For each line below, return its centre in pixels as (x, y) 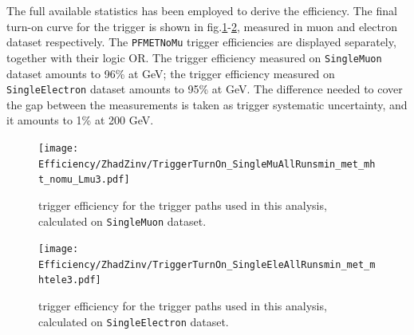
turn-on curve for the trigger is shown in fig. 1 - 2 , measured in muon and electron (202, 26)
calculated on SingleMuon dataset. (122, 221)
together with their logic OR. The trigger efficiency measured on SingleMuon (194, 57)
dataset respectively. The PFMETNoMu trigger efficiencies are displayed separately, (201, 42)
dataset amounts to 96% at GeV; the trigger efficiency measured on (171, 73)
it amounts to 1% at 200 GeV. (80, 120)
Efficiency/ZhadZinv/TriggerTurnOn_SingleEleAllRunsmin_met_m (207, 264)
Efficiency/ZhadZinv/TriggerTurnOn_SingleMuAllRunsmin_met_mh (207, 164)
